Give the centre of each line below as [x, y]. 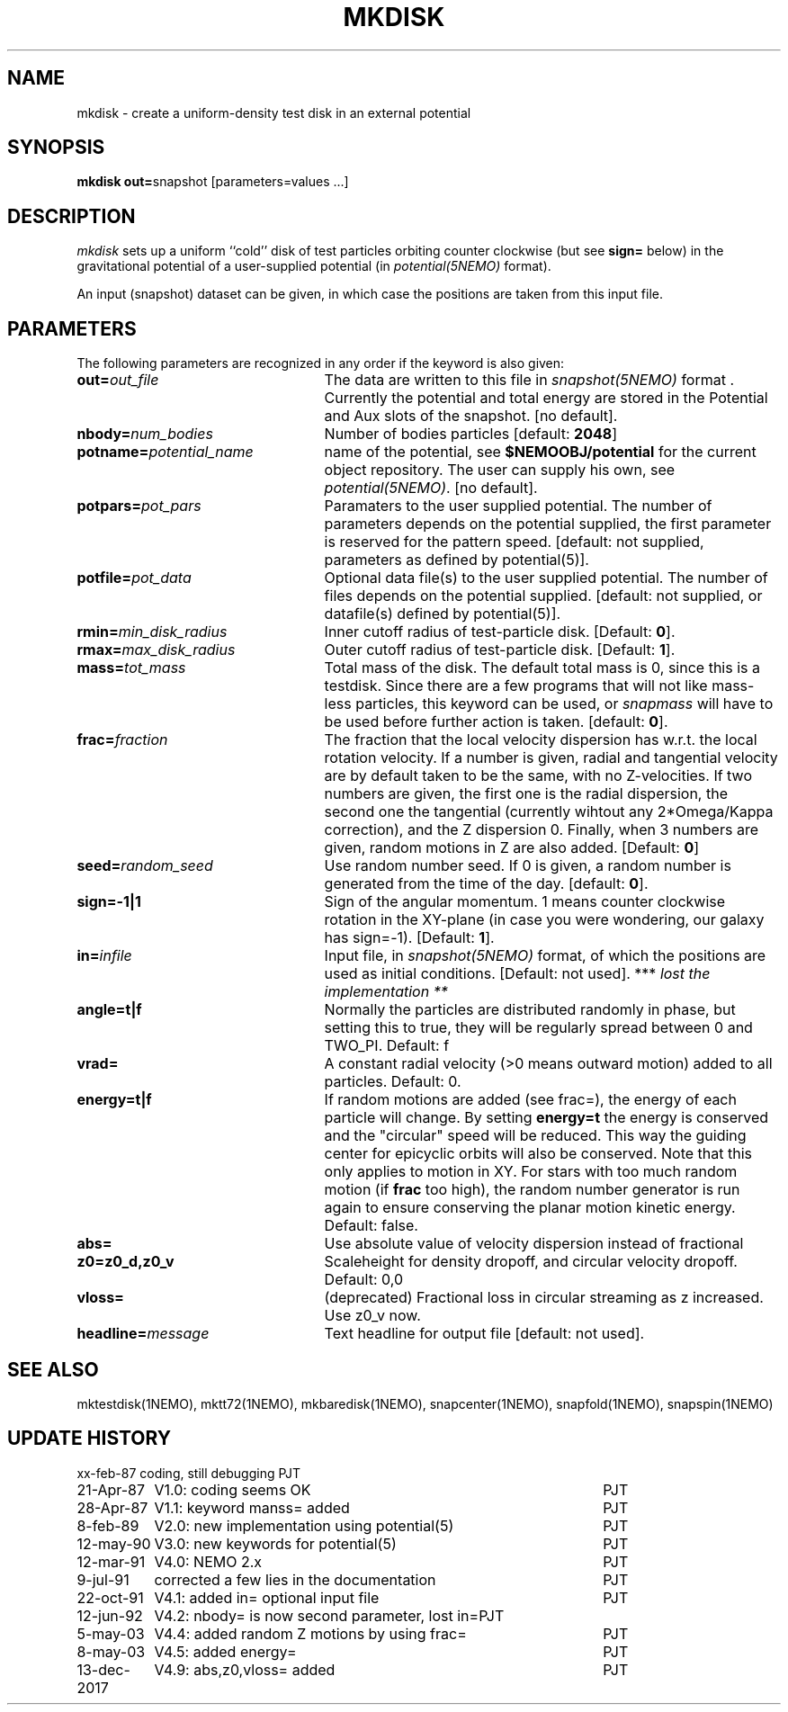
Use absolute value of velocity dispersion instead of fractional [534, 1244]
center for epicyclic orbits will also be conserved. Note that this [538, 1154]
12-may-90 [114, 1543]
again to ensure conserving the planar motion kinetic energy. [530, 1208]
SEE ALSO [53, 1369]
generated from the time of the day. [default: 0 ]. [486, 884]
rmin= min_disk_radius [152, 632]
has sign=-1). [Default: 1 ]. [409, 938]
